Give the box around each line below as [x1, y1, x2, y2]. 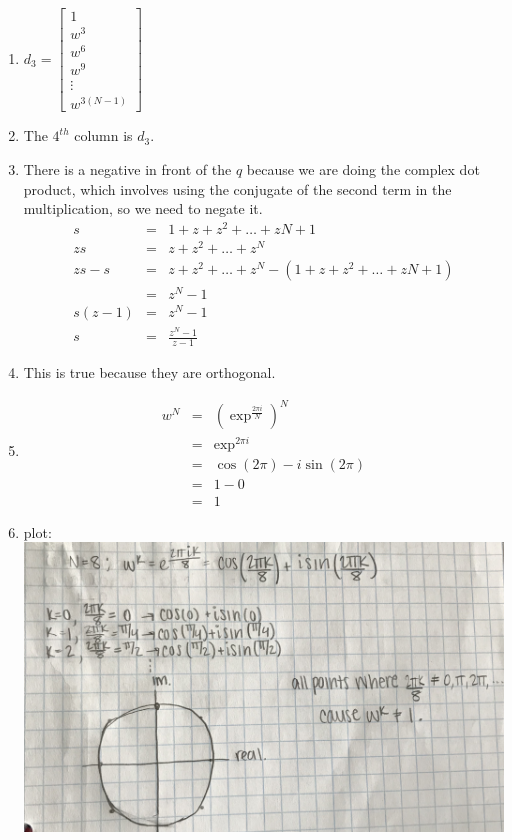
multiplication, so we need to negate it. [23, 198, 263, 219]
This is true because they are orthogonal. [23, 362, 276, 383]
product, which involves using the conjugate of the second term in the [23, 178, 452, 199]
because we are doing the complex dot [246, 159, 480, 180]
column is [74, 125, 133, 146]
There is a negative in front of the [23, 159, 232, 180]
